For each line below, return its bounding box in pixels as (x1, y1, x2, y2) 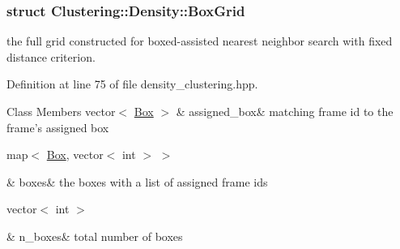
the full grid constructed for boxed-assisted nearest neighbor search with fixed (6, 32, 393, 49)
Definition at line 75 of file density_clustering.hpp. (6, 75, 258, 92)
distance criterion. (6, 48, 96, 65)
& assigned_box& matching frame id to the (176, 103, 394, 119)
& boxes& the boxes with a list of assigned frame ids (6, 173, 268, 190)
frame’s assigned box (6, 118, 109, 135)
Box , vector (46, 146, 104, 163)
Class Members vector (6, 103, 116, 119)
